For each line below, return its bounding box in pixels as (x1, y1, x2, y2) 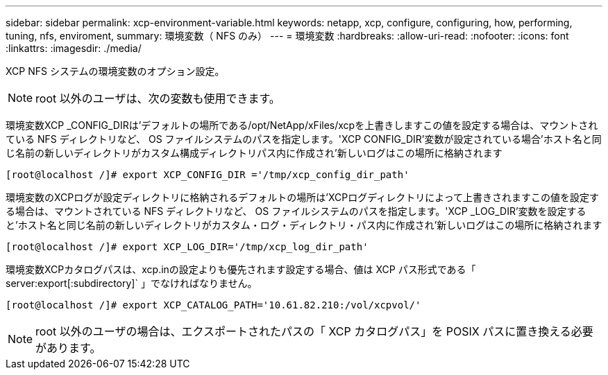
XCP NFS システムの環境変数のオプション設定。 (6, 65, 225, 77)
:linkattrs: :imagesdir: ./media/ (6, 42, 142, 54)
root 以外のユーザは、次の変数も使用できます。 (35, 91, 280, 105)
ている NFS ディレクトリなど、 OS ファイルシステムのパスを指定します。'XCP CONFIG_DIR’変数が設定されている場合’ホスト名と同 (6, 133, 602, 145)
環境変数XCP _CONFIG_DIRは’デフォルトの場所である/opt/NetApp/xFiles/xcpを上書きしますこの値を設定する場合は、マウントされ (6, 119, 598, 131)
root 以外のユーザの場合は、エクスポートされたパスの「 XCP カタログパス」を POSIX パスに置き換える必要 (35, 324, 593, 338)
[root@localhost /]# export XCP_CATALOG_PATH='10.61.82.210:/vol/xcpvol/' (6, 299, 421, 311)
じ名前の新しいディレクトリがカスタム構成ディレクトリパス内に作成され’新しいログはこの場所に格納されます (6, 147, 503, 159)
